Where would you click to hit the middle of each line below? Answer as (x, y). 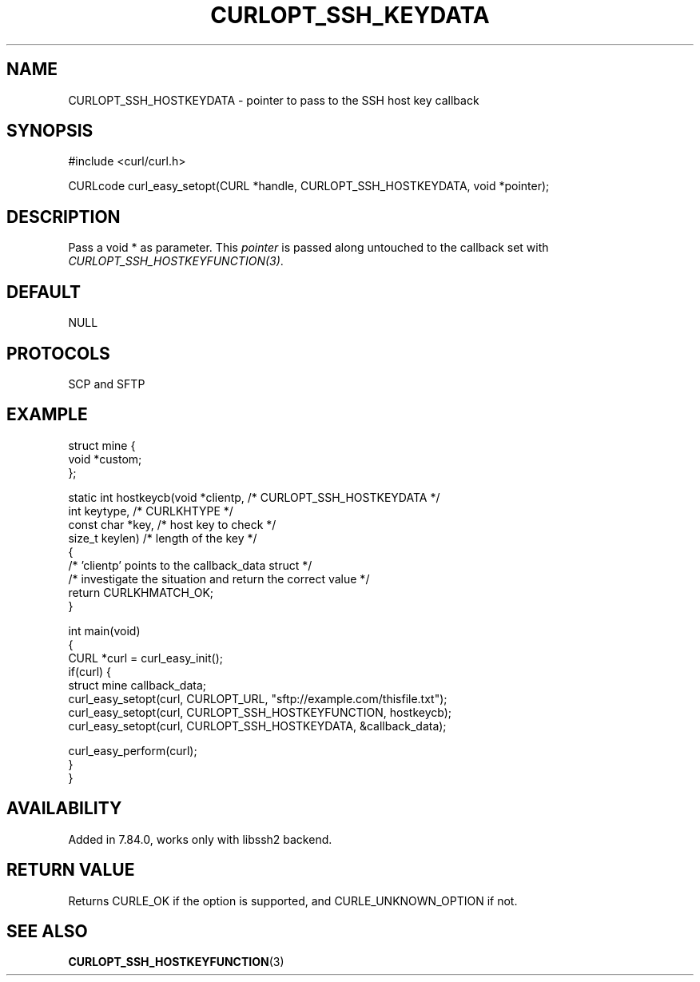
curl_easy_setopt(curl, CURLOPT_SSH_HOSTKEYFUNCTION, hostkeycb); (260, 712)
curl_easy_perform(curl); (133, 750)
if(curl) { (90, 671)
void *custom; (105, 459)
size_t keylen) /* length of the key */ (163, 538)
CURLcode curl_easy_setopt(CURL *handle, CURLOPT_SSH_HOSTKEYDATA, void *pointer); (309, 186)
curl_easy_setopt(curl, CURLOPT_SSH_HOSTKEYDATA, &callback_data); (257, 726)
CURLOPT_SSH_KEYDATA (350, 15)
